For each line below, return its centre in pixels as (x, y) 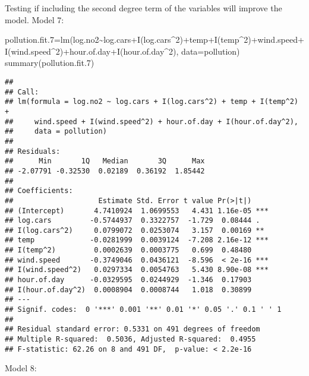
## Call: (22, 92)
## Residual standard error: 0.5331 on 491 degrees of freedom (133, 329)
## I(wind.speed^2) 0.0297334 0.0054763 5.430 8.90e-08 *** (137, 270)
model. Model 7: (34, 19)
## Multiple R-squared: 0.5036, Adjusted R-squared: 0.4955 (130, 339)
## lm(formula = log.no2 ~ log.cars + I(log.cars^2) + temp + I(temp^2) (152, 102)
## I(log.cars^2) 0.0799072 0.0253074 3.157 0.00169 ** (135, 230)
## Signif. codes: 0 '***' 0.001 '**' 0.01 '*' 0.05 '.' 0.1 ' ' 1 (143, 310)
